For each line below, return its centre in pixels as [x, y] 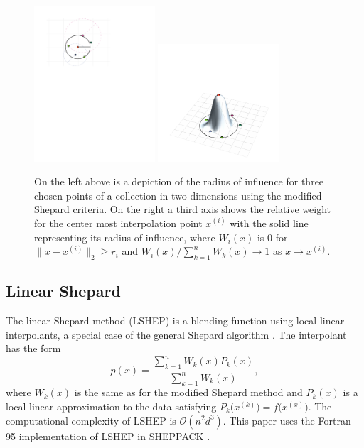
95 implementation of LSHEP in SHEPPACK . [108, 436]
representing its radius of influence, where [125, 237]
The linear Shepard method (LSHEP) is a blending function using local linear [175, 321]
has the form [33, 348]
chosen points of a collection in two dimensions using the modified [178, 195]
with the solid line [269, 223]
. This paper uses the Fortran [287, 420]
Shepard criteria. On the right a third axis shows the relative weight [182, 209]
